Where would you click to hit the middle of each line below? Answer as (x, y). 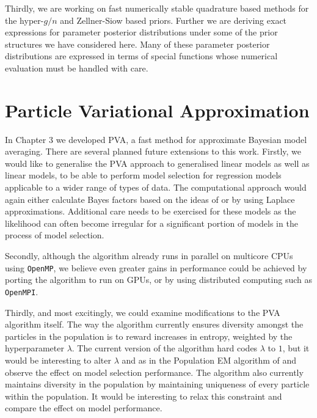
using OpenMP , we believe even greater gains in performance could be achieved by (156, 267)
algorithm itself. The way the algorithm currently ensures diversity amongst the (154, 324)
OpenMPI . (22, 291)
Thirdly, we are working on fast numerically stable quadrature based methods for (157, 8)
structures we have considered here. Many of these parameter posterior (137, 44)
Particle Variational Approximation (157, 110)
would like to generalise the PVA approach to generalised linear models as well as (157, 163)
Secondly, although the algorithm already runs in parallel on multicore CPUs (149, 256)
